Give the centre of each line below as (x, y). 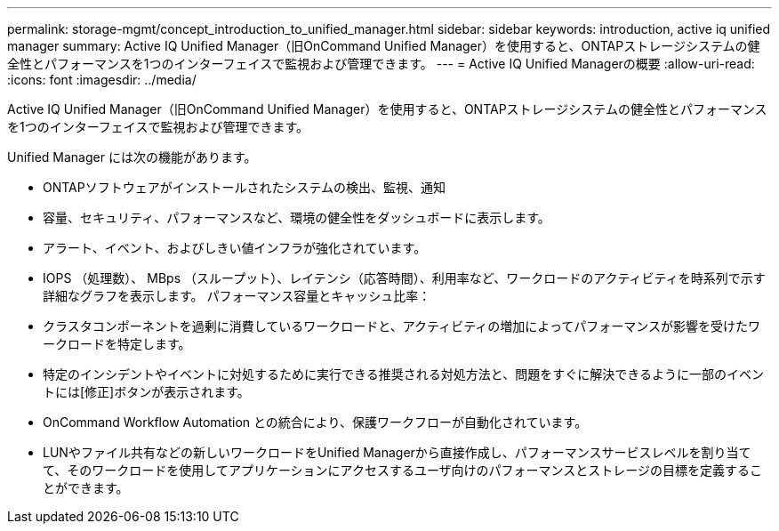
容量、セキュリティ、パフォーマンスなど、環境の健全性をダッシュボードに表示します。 (297, 217)
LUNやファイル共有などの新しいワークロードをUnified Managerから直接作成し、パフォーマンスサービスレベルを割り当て (397, 452)
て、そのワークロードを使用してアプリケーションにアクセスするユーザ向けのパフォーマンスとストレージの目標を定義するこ (403, 470)
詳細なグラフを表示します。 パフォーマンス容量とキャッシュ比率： (237, 296)
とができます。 (86, 488)
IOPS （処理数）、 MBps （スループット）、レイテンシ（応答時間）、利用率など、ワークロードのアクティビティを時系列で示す (404, 278)
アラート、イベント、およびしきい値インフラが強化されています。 (235, 248)
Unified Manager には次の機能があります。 (132, 157)
